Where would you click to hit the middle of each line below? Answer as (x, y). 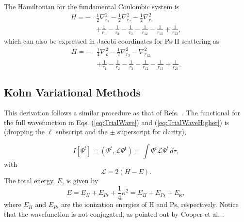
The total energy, (30, 181)
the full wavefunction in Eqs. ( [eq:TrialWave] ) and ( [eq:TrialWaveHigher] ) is (117, 122)
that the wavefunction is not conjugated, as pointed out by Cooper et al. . (114, 214)
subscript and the (81, 132)
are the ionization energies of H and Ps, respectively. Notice (150, 204)
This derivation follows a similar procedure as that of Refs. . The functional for (122, 113)
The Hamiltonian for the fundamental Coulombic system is (92, 6)
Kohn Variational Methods (73, 92)
